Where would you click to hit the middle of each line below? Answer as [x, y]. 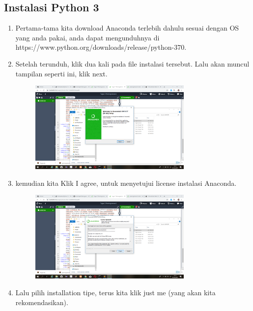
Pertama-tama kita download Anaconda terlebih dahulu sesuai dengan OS [127, 28]
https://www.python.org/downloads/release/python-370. [101, 47]
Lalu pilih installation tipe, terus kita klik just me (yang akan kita [115, 293]
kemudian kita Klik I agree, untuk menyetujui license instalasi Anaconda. [126, 183]
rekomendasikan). [42, 302]
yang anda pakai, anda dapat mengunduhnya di [87, 37]
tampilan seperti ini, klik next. [61, 73]
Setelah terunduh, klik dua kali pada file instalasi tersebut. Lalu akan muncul [132, 63]
